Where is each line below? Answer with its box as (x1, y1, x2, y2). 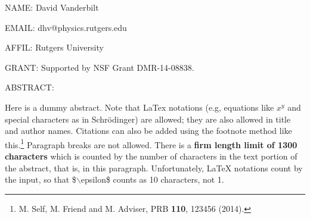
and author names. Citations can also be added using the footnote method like (5, 124, 292, 137)
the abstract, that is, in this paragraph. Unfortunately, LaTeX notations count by (5, 161, 303, 174)
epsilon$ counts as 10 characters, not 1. (80, 173, 224, 186)
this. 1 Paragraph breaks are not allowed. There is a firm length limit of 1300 (5, 136, 297, 151)
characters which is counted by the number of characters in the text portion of (5, 150, 297, 162)
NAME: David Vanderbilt (5, 1, 99, 13)
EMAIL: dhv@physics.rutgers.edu (5, 21, 127, 33)
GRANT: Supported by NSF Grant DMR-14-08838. (5, 61, 194, 73)
